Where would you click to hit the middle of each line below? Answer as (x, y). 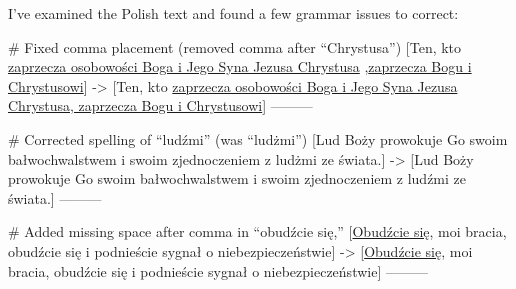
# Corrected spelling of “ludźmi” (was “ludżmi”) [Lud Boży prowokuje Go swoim (258, 138)
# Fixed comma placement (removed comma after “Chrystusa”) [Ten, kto (235, 46)
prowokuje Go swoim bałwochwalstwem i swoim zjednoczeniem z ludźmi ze (237, 178)
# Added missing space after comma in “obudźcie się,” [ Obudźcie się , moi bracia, (257, 231)
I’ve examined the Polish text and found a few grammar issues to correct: (233, 13)
